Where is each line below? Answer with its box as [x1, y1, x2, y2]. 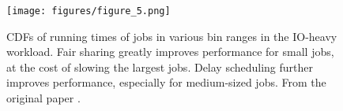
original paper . [6, 90, 81, 106]
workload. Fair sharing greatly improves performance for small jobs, [6, 43, 334, 60]
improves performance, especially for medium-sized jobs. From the [6, 74, 326, 91]
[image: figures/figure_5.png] [6, 6, 171, 17]
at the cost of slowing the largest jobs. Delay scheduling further [6, 58, 314, 75]
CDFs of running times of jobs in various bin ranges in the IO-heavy [6, 28, 337, 44]
